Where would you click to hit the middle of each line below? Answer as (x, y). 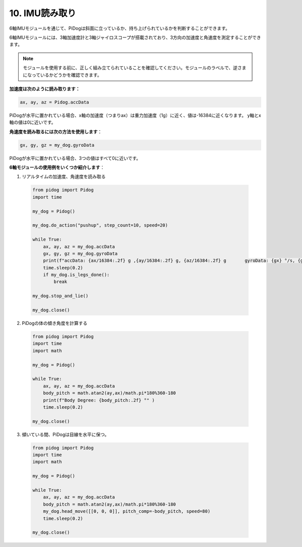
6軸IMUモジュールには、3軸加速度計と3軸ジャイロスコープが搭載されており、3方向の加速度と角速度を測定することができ (135, 37)
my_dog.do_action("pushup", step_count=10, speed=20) (100, 225)
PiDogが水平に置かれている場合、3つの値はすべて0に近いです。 (75, 158)
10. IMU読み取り (43, 13)
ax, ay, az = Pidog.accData (54, 102)
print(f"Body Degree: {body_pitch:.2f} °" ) (99, 400)
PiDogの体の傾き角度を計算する (55, 323)
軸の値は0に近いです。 (33, 122)
